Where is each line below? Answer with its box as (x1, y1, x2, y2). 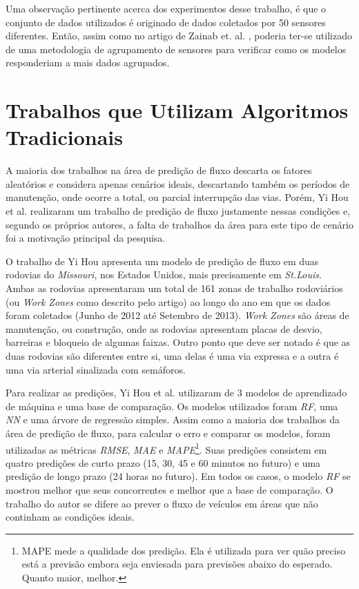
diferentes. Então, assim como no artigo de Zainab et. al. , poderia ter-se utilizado (6, 28, 352, 43)
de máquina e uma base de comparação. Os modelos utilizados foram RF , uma (6, 398, 338, 413)
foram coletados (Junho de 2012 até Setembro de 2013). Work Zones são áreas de (6, 308, 349, 322)
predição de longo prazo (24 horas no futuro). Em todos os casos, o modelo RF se (6, 469, 351, 483)
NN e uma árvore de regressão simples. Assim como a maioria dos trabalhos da (6, 412, 340, 427)
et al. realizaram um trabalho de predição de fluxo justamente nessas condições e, (6, 204, 351, 218)
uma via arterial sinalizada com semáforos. (6, 362, 186, 376)
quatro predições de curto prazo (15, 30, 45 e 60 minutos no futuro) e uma (6, 455, 321, 470)
